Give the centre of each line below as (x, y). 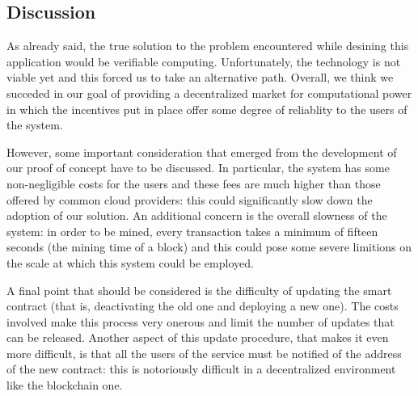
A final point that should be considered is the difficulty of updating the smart (199, 290)
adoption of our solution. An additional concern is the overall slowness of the (197, 215)
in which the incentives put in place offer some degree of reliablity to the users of (207, 109)
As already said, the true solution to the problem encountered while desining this (208, 46)
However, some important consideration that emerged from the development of (202, 152)
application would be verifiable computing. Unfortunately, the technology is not (204, 61)
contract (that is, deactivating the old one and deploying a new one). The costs (203, 306)
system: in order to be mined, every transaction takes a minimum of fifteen (192, 231)
